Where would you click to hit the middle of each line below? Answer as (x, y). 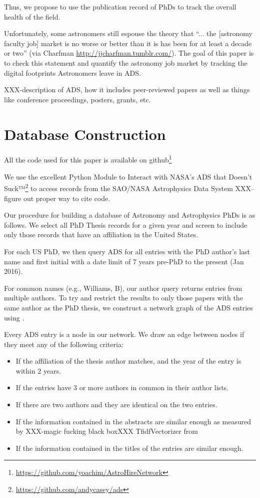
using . (14, 317)
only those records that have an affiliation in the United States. (101, 234)
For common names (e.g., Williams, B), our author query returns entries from (123, 288)
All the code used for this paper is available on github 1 (88, 159)
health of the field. (32, 16)
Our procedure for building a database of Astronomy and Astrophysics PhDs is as (130, 215)
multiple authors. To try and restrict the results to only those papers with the (123, 298)
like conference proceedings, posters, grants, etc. (77, 99)
